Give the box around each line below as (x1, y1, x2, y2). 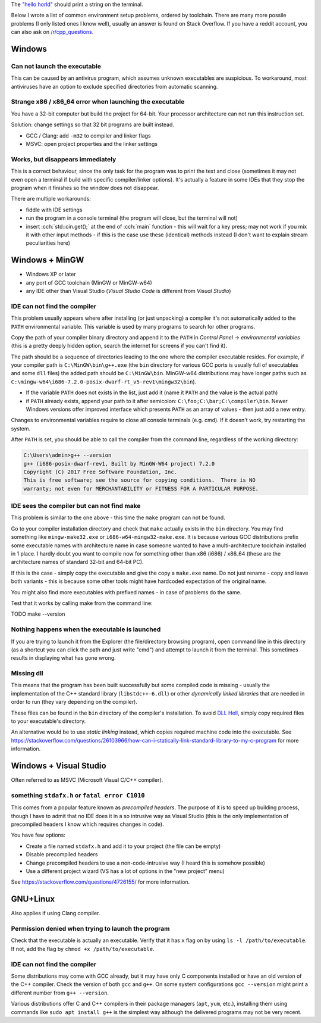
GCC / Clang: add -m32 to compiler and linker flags (26, 132, 151, 139)
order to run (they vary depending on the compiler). (11, 698, 138, 706)
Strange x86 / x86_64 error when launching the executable (11, 98, 185, 106)
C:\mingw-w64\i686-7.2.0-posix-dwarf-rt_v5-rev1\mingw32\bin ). (11, 378, 197, 385)
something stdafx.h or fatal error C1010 (11, 791, 145, 799)
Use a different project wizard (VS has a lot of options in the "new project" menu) (26, 867, 225, 875)
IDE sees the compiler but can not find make (11, 502, 141, 510)
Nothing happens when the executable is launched (11, 625, 161, 634)
